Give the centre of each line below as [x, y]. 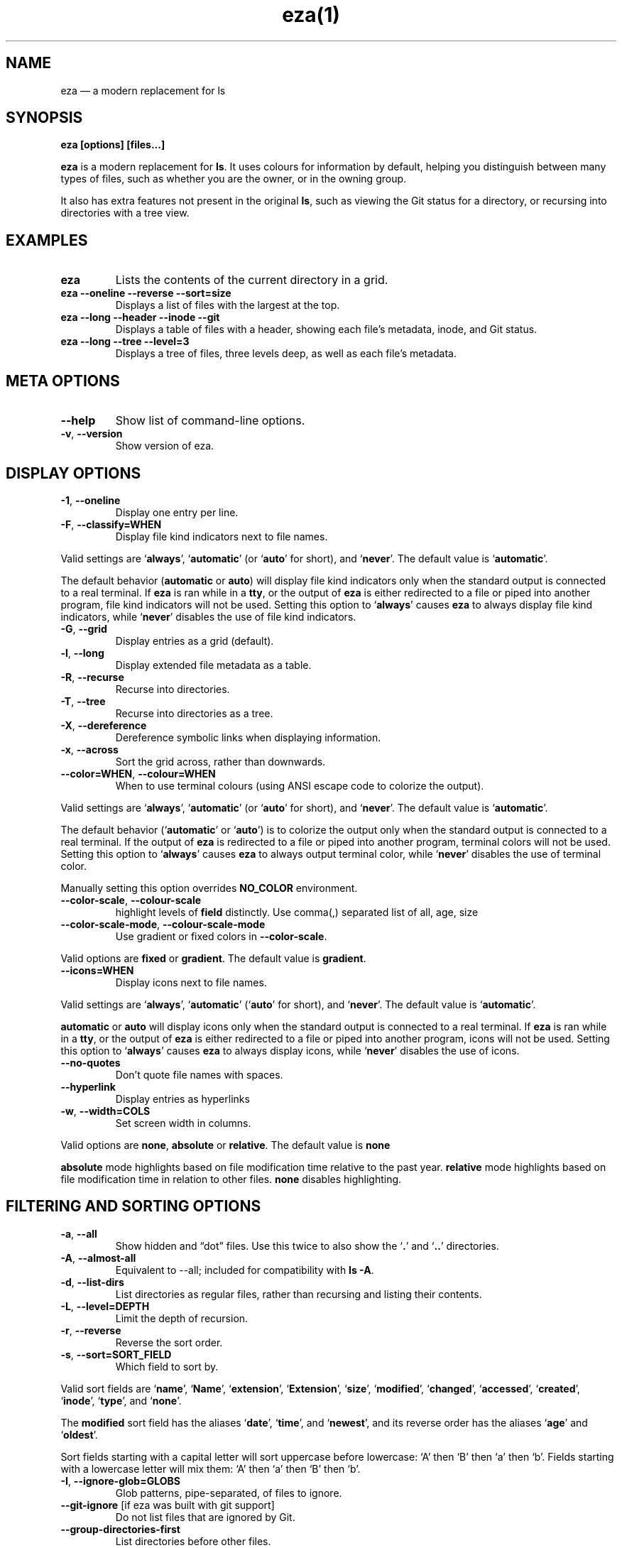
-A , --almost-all [98, 1258]
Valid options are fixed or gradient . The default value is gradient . [213, 958]
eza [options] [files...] [113, 145]
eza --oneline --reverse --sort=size [146, 293]
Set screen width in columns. [183, 1123]
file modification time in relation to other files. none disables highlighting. [231, 1179]
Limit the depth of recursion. [182, 1318]
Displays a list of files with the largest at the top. [228, 305]
